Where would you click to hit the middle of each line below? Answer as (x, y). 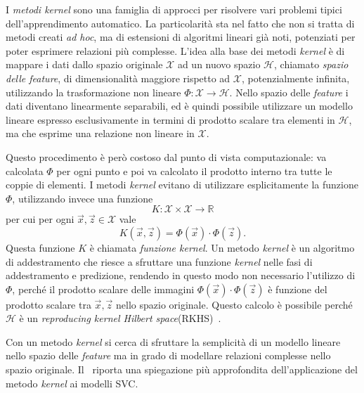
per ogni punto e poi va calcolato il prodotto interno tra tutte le (194, 170)
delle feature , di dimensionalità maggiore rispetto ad (118, 78)
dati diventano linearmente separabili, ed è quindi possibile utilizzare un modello (179, 106)
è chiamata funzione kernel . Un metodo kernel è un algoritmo (222, 247)
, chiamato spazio (311, 64)
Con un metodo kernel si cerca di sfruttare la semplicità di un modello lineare (173, 341)
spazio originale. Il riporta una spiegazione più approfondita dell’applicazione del (182, 369)
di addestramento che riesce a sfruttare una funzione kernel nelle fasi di (159, 261)
